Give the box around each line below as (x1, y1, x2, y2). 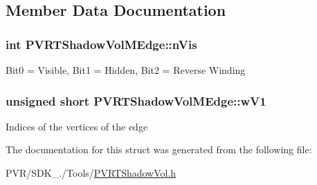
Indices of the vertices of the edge (6, 119, 148, 133)
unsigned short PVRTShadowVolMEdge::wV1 (6, 92, 266, 109)
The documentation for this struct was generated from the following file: (6, 142, 312, 157)
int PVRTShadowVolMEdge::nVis (6, 35, 197, 52)
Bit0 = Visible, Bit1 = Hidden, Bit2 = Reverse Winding (6, 63, 246, 77)
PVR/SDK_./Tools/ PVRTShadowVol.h (6, 166, 176, 179)
